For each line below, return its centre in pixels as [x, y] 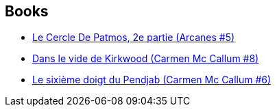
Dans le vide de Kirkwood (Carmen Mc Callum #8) [146, 59]
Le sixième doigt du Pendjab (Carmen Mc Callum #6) [152, 80]
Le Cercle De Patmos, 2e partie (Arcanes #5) [134, 38]
